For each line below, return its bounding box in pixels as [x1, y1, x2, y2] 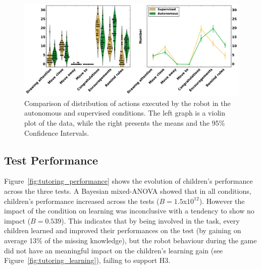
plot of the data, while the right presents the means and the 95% [24, 117, 225, 128]
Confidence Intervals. [24, 127, 89, 138]
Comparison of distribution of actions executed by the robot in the [24, 97, 231, 108]
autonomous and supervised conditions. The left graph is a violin [24, 107, 225, 118]
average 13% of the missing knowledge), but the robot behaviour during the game [4, 235, 257, 245]
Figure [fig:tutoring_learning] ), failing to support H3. [4, 255, 171, 265]
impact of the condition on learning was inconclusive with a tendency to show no [4, 205, 254, 216]
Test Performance [4, 152, 98, 168]
